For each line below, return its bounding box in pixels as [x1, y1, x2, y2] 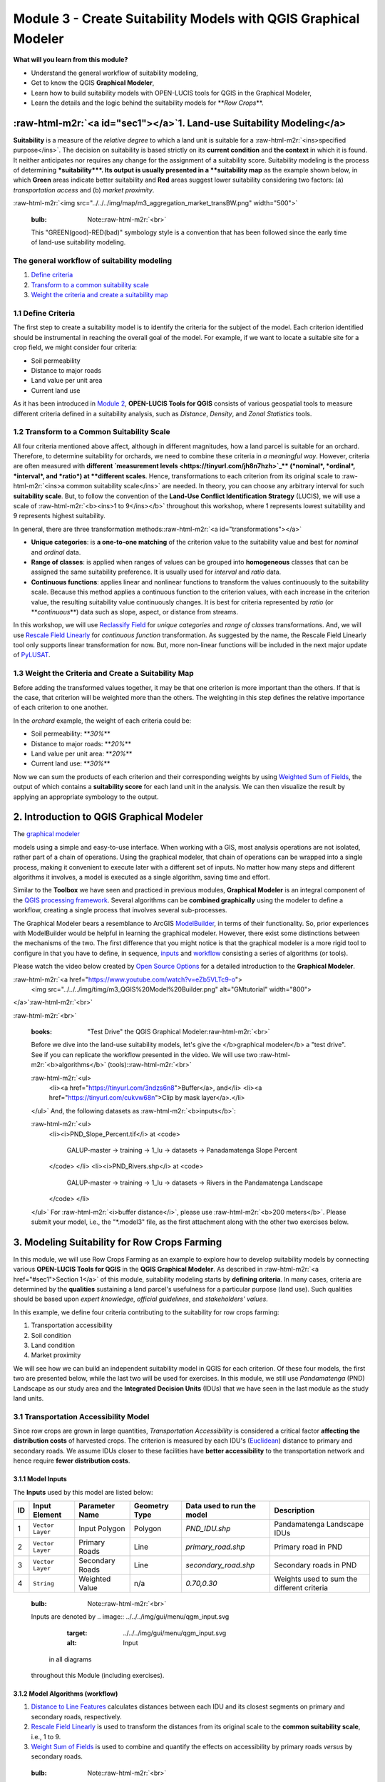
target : [66, 1629, 88, 1637]
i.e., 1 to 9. [31, 1732, 61, 1741]
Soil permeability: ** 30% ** [31, 729, 111, 738]
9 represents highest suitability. [13, 512, 106, 520]
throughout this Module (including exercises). [31, 1671, 165, 1679]
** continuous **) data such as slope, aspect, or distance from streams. [31, 607, 239, 616]
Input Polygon [78, 1524, 125, 1533]
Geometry [133, 1501, 169, 1510]
